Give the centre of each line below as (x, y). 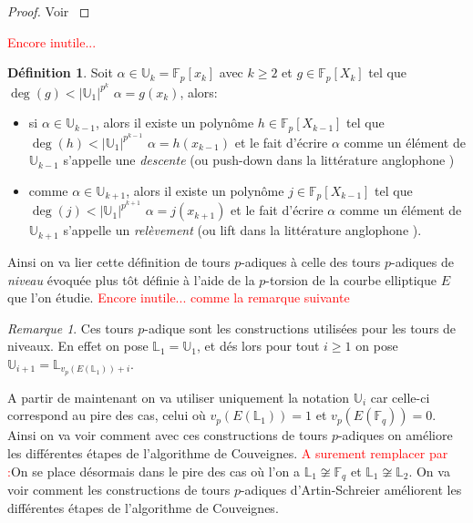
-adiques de (422, 261)
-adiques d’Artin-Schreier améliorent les (351, 489)
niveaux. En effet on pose (78, 346)
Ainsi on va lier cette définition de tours (119, 261)
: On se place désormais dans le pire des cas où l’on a (154, 471)
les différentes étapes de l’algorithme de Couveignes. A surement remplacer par (228, 452)
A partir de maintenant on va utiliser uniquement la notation (179, 397)
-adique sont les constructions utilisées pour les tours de (300, 328)
